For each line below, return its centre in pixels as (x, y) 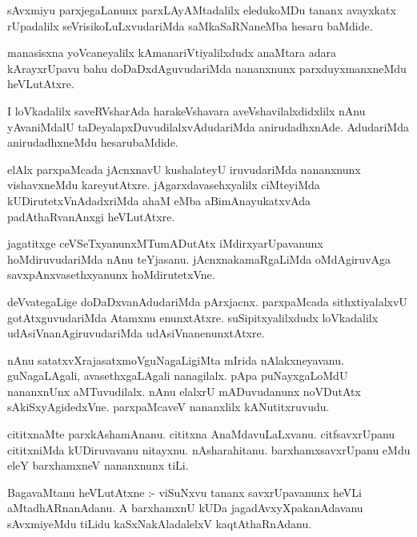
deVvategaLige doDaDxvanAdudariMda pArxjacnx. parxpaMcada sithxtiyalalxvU (207, 301)
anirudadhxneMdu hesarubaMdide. (93, 142)
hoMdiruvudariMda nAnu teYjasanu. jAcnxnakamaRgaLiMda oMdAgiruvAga (199, 258)
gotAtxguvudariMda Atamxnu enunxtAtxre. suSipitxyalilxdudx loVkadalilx (193, 317)
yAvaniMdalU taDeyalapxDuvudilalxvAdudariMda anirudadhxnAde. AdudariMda (208, 126)
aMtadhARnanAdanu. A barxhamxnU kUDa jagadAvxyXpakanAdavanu (185, 508)
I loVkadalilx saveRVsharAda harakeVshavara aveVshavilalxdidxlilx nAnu (186, 110)
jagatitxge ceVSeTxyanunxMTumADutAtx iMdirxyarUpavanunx (165, 243)
